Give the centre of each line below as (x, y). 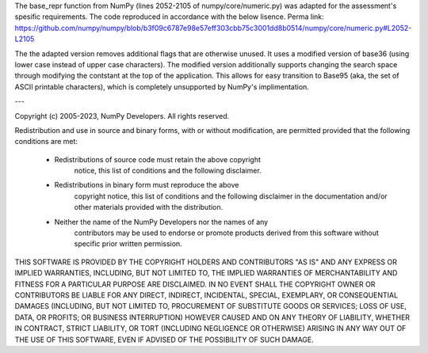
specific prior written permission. (128, 244)
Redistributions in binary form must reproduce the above (147, 185)
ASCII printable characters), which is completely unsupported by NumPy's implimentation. (162, 86)
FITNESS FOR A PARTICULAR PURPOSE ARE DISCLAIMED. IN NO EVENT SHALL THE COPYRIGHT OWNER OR (195, 284)
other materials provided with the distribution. (149, 207)
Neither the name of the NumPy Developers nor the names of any (161, 222)
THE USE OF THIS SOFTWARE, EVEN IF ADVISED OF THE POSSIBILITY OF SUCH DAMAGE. (164, 340)
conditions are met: (46, 142)
